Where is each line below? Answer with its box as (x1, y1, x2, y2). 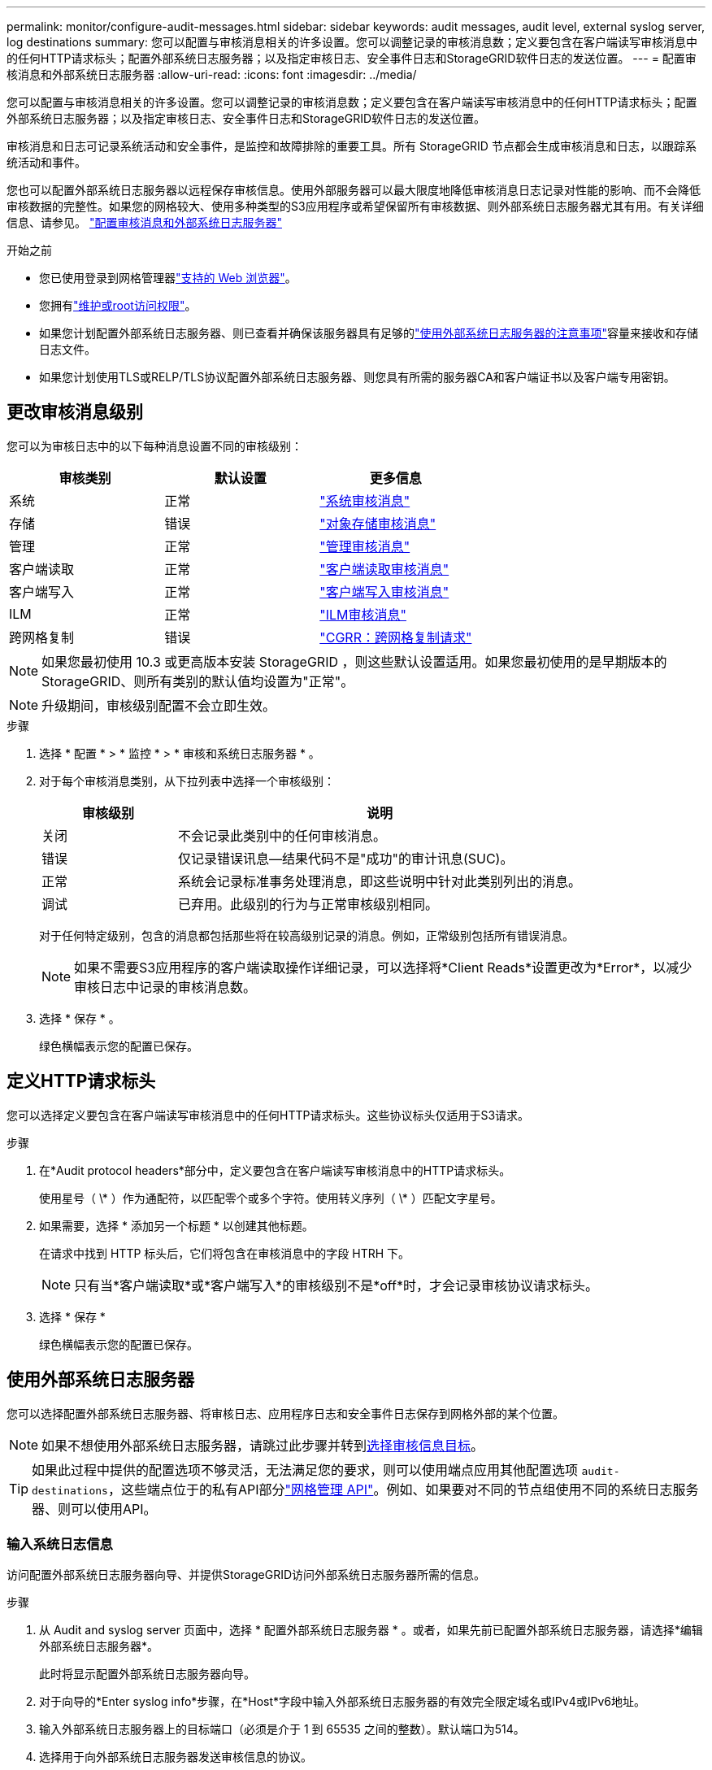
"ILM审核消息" (319, 606, 406, 623)
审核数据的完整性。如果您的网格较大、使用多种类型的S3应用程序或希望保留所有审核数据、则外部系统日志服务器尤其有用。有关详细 (7, 199, 704, 213)
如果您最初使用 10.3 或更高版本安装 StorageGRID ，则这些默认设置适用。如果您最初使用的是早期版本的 (41, 653, 667, 670)
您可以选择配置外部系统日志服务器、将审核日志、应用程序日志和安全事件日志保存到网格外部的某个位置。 (7, 1406, 564, 1420)
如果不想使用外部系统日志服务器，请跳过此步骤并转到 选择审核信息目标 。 (41, 1437, 484, 1454)
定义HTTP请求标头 (7, 1071, 156, 1092)
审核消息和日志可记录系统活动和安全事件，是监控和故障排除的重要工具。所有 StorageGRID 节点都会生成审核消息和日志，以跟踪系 (7, 139, 697, 153)
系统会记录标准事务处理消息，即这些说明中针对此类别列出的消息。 (178, 872, 582, 889)
